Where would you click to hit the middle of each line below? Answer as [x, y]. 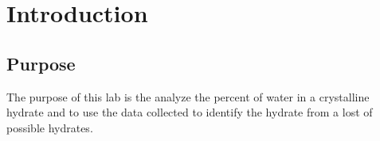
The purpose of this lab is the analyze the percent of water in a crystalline [188, 96]
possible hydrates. [50, 127]
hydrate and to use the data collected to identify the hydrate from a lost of [190, 112]
